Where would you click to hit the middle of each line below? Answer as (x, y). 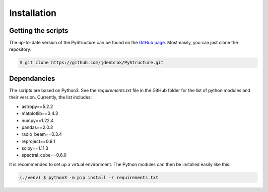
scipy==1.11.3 (35, 148)
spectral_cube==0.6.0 (44, 155)
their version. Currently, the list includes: (50, 97)
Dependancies (32, 78)
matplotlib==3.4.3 (40, 113)
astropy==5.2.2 (37, 106)
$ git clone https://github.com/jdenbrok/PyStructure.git (92, 63)
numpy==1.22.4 (38, 120)
